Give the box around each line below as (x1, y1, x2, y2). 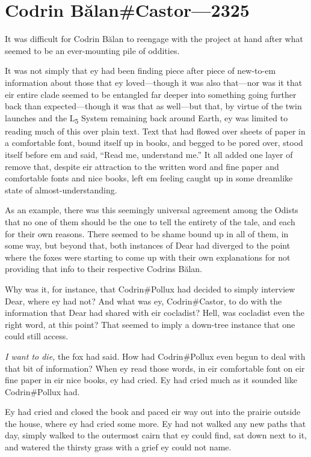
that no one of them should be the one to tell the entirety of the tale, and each (5, 215, 295, 228)
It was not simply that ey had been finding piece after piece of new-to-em (5, 64, 276, 77)
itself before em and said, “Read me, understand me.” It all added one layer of (5, 148, 293, 160)
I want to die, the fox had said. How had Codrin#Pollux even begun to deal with (5, 350, 306, 362)
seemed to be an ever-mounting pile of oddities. (5, 44, 180, 56)
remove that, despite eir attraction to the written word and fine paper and (5, 160, 279, 172)
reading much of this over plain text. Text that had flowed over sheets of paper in (5, 124, 306, 137)
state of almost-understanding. (5, 183, 117, 196)
